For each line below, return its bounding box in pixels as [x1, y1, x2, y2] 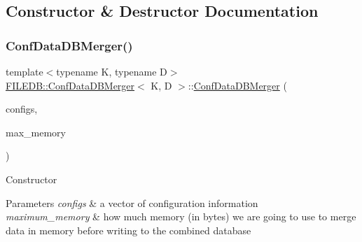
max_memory [6, 124, 66, 139]
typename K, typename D [56, 64, 167, 78]
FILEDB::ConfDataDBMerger [6, 78, 135, 92]
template [6, 64, 43, 78]
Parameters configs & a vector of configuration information [6, 195, 258, 210]
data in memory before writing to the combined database [6, 222, 251, 237]
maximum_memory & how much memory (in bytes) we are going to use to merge [6, 209, 356, 224]
